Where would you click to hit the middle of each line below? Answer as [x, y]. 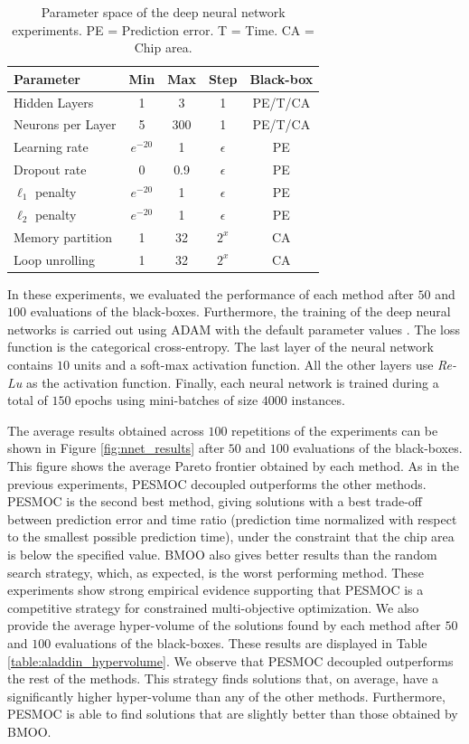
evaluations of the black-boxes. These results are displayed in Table [241, 642]
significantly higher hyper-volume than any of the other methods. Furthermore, [226, 696]
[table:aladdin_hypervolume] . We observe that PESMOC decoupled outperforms [230, 660]
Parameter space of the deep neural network [163, 12]
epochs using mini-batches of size [167, 400]
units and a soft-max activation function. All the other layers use [253, 364]
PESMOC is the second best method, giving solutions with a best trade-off [215, 501]
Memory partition [63, 236]
